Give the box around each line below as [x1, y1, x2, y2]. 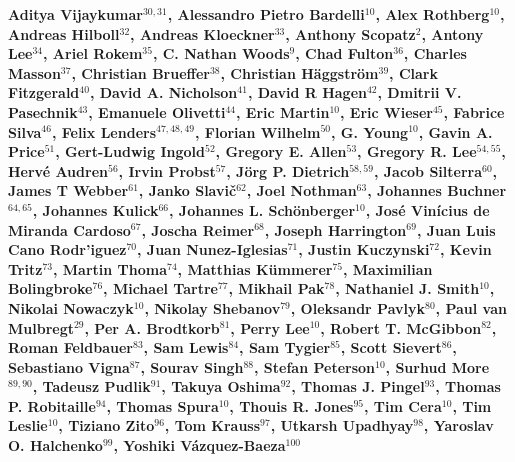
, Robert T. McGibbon [320, 317, 482, 338]
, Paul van [435, 297, 507, 318]
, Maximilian [342, 258, 433, 279]
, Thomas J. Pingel [291, 376, 425, 397]
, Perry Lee [230, 317, 310, 338]
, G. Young [331, 121, 409, 142]
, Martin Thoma [52, 258, 167, 279]
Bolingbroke [8, 278, 93, 299]
